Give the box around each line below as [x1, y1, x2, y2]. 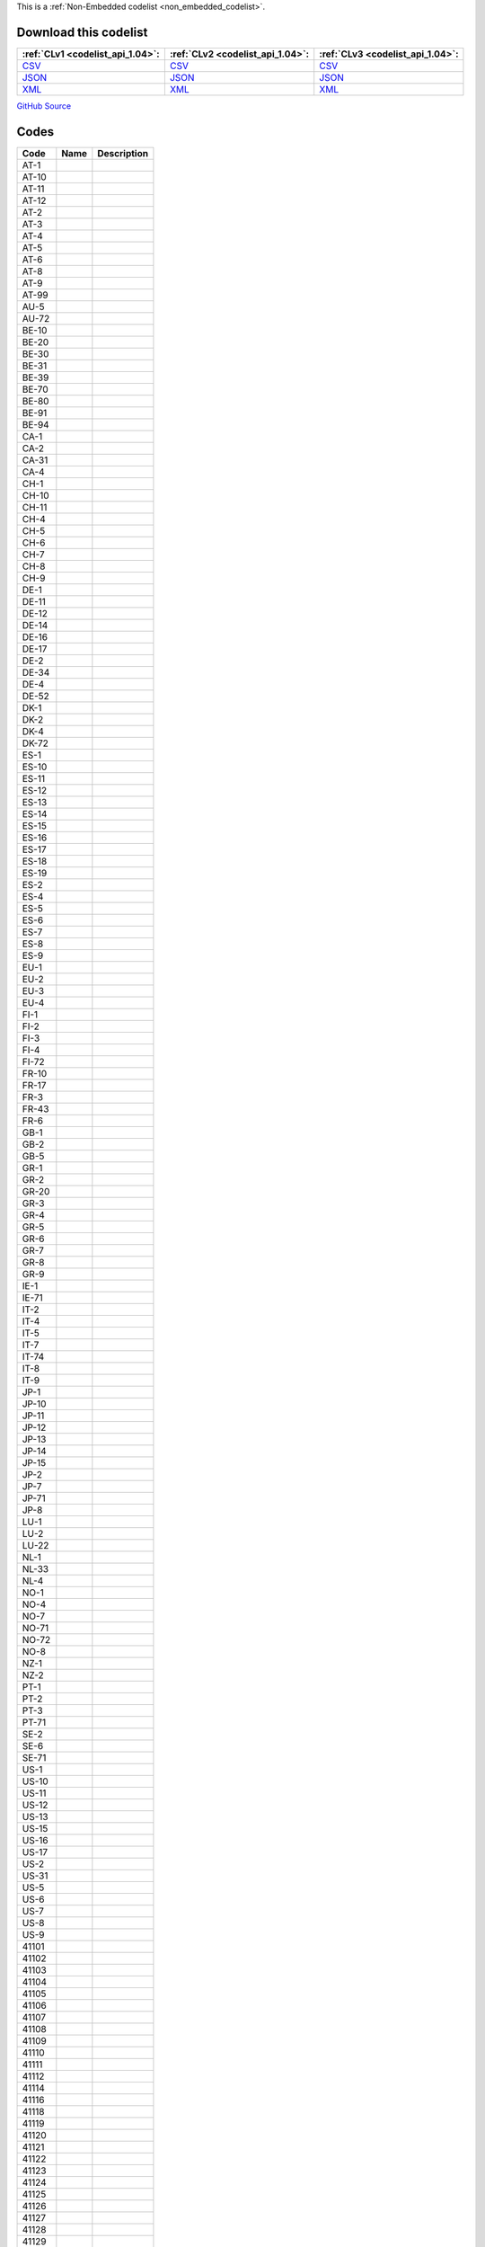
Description [97, 147, 148, 159]
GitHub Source [16, 100, 72, 111]
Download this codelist [16, 24, 148, 40]
